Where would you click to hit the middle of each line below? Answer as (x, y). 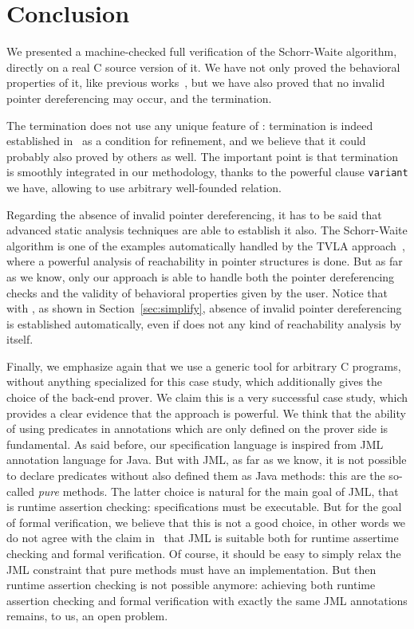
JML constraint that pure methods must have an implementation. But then (191, 569)
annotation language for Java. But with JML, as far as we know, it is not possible (207, 460)
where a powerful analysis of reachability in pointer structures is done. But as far (205, 261)
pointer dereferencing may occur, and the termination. (139, 98)
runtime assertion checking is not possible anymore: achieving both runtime (191, 585)
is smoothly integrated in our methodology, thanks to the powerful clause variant (207, 172)
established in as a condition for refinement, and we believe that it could (186, 141)
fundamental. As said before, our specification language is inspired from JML (195, 444)
